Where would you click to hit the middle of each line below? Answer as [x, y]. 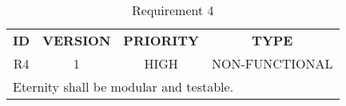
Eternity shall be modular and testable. [123, 86]
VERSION [77, 40]
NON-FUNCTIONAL [272, 63]
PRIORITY [161, 40]
